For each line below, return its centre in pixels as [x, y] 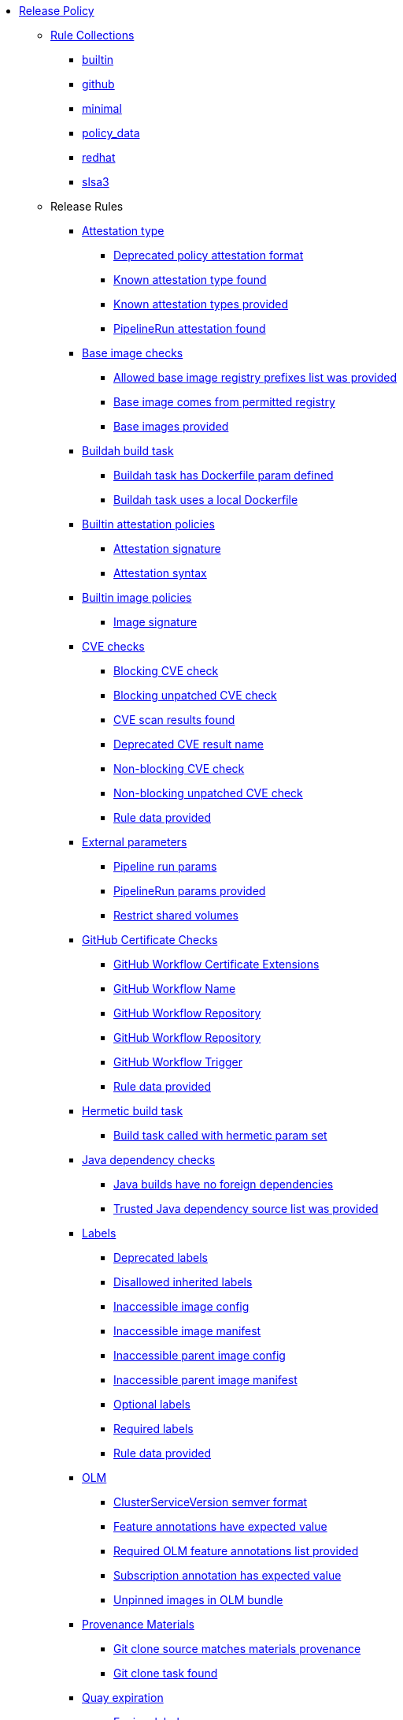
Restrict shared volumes [176, 915]
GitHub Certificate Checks [150, 940]
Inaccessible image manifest [187, 1331]
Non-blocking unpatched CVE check [208, 793]
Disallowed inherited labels [183, 1282]
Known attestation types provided [201, 304]
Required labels [153, 1429]
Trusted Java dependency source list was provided [246, 1209]
